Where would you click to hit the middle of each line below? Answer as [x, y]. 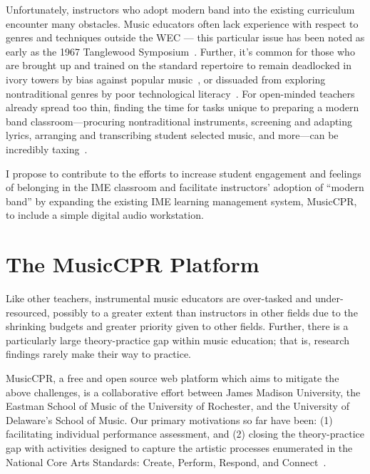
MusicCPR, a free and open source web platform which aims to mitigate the [173, 378]
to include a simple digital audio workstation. [105, 215]
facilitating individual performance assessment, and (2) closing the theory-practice [185, 434]
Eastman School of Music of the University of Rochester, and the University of [178, 406]
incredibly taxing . [47, 149]
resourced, [28, 312]
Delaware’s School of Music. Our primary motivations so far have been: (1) [169, 419]
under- [329, 298]
